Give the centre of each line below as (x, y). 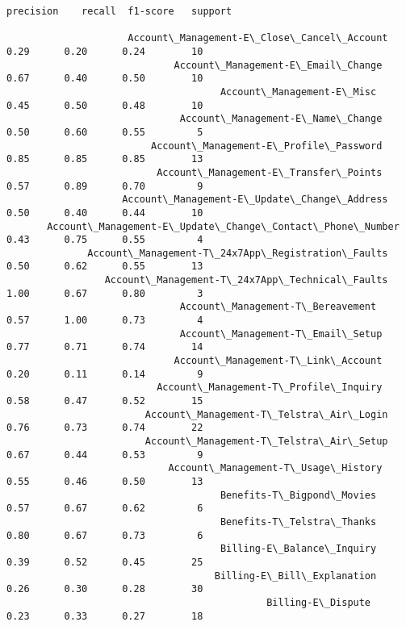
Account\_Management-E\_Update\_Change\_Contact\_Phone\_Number (223, 226)
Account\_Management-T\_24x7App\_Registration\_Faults (238, 253)
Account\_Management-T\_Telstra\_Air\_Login (266, 414)
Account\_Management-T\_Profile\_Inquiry (270, 388)
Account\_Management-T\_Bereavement (278, 307)
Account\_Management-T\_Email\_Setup (281, 334)
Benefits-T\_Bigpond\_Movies (298, 495)
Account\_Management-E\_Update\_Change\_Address (255, 200)
